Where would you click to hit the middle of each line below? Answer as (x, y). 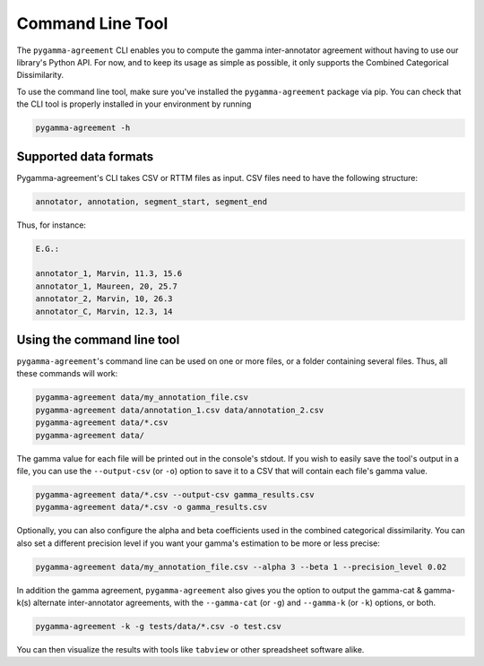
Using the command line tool (98, 339)
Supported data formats (85, 156)
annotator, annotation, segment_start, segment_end (151, 201)
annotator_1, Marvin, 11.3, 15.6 (109, 274)
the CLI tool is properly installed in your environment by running (134, 104)
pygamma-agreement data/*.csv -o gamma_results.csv (151, 507)
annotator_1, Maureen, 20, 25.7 (107, 286)
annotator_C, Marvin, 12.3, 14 (104, 311)
